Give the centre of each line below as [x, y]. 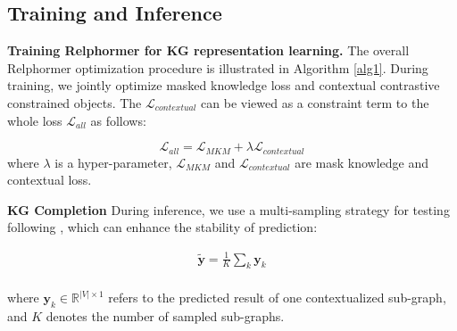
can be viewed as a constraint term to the [315, 102]
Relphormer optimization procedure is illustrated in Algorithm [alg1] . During [218, 67]
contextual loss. [50, 180]
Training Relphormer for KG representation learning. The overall [208, 50]
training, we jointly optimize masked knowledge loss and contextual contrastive [224, 85]
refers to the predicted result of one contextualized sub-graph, [277, 298]
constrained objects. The [75, 102]
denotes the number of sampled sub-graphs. [165, 316]
